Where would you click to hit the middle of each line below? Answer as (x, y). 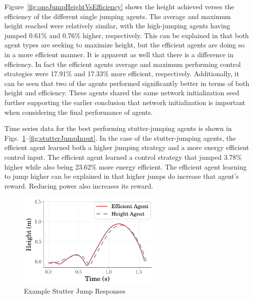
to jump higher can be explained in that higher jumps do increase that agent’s (122, 176)
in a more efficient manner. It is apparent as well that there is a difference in (119, 54)
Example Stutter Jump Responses (75, 291)
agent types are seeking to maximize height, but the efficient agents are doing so (125, 45)
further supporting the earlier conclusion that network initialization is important (125, 102)
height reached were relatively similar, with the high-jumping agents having (117, 26)
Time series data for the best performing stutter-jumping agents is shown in (118, 128)
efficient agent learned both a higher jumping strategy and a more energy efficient (127, 147)
